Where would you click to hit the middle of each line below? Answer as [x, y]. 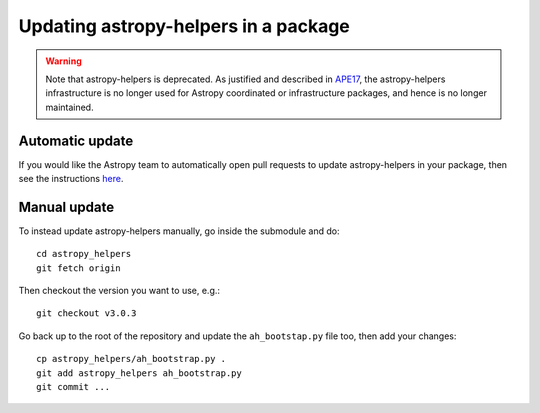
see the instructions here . [71, 179]
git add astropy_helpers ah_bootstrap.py [139, 373]
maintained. [69, 107]
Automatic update [76, 140]
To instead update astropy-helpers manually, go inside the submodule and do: [179, 231]
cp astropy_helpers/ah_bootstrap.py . [131, 359]
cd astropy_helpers [84, 254]
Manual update [66, 206]
